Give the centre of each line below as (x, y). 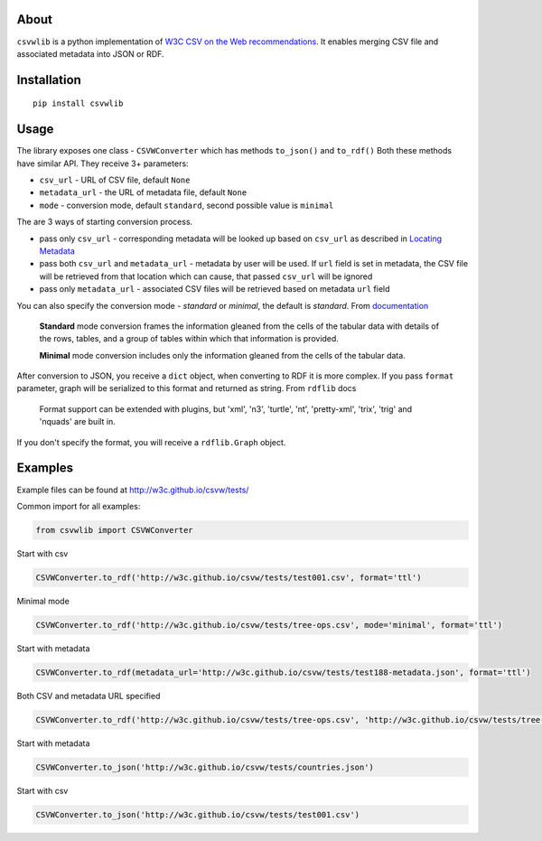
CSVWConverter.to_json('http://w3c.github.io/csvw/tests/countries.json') (205, 767)
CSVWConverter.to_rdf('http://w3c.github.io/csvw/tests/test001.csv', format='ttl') (229, 577)
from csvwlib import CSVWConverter (114, 530)
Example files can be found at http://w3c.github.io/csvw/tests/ (133, 490)
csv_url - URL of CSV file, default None (115, 180)
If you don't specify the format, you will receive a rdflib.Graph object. (151, 442)
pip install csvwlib (78, 103)
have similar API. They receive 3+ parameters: (103, 164)
